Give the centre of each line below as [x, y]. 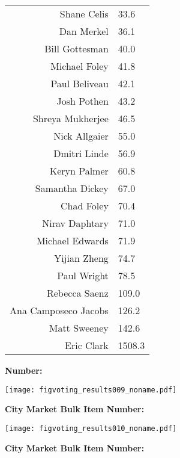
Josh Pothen [82, 101]
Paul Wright [83, 275]
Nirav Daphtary [75, 223]
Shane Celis [84, 14]
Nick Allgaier [81, 136]
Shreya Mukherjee [70, 118]
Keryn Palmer [79, 171]
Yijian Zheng [81, 258]
